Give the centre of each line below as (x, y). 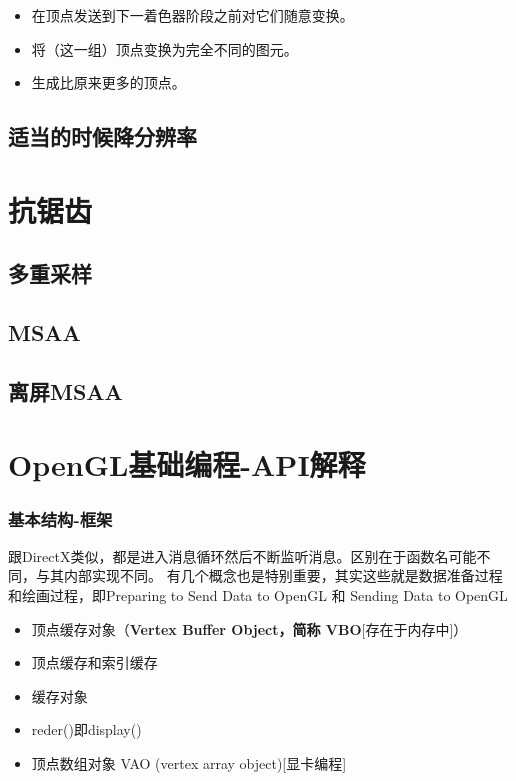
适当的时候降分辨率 (102, 136)
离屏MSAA (65, 390)
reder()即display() (86, 729)
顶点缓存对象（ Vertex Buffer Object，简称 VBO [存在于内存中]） (249, 628)
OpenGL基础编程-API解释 (187, 464)
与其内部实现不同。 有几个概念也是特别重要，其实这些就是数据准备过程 (269, 575)
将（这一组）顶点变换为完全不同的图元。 (164, 48)
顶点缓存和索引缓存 (94, 662)
